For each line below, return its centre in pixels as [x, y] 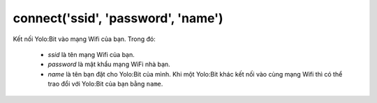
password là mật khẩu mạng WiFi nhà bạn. [109, 64]
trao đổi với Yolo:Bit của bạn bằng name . [105, 84]
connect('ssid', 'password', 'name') [118, 18]
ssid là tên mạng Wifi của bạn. [91, 54]
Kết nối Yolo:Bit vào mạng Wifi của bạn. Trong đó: [84, 39]
